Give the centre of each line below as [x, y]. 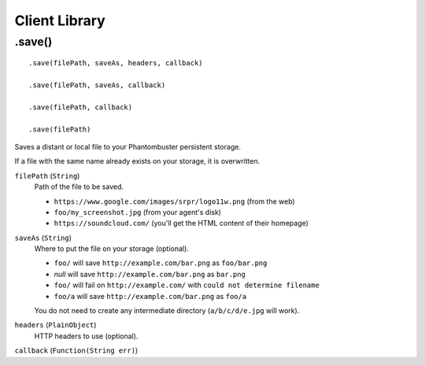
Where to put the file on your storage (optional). [111, 249]
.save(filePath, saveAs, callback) [97, 85]
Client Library [60, 20]
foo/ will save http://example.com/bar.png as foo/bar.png [161, 263]
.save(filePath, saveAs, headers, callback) [116, 63]
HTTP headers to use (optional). [86, 336]
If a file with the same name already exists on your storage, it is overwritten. [137, 161]
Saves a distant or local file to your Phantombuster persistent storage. [128, 146]
